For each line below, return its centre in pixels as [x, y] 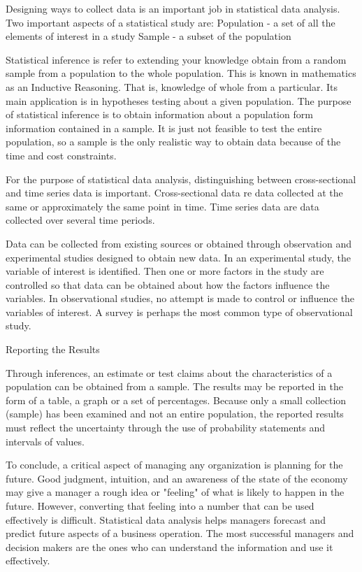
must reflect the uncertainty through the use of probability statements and [166, 428]
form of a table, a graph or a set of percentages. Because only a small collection [176, 400]
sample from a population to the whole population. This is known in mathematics [181, 73]
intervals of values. [45, 441]
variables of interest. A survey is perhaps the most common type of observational [179, 312]
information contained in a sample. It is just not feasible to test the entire [164, 128]
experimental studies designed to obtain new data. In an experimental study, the [178, 257]
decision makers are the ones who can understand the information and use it [169, 546]
